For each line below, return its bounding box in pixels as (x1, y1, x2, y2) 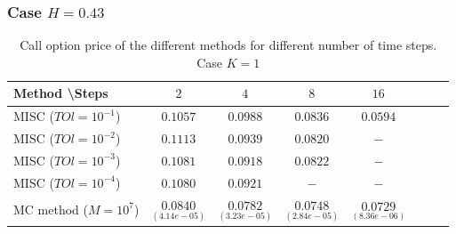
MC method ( (13, 199, 88, 218)
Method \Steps (13, 84, 108, 102)
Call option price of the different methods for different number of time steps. (20, 36, 437, 54)
